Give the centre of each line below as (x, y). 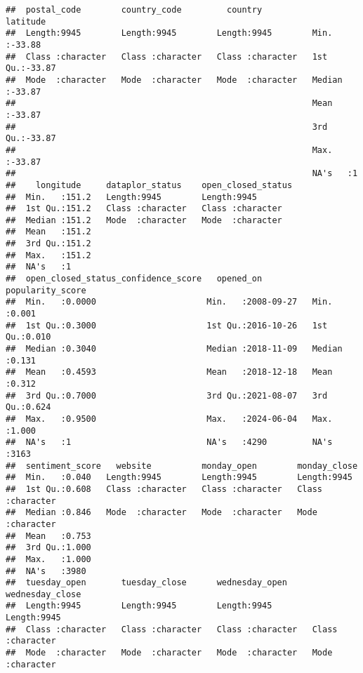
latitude (26, 21)
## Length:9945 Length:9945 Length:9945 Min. (169, 33)
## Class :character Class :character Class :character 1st (167, 56)
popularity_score (46, 290)
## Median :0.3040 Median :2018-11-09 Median (174, 349)
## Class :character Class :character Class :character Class (172, 629)
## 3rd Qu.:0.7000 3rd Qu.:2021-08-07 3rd (167, 395)
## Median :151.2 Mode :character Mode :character (144, 220)
